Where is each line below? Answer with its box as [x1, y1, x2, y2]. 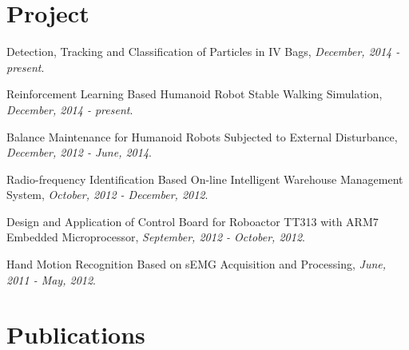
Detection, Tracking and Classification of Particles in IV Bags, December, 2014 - [6, 43, 400, 60]
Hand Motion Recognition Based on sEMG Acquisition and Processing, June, [6, 256, 387, 272]
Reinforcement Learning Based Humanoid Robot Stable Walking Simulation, [6, 86, 383, 102]
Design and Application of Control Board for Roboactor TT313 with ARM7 [6, 213, 379, 229]
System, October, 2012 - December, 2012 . [6, 186, 208, 203]
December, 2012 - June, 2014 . [6, 144, 152, 161]
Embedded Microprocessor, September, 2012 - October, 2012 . [6, 229, 305, 245]
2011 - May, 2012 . [6, 271, 96, 288]
